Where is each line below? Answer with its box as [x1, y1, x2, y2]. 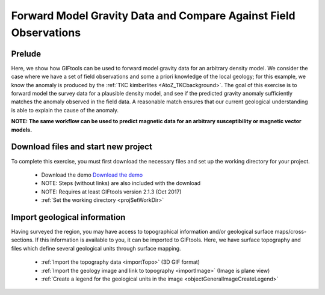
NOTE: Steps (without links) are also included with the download [41, 180, 201, 187]
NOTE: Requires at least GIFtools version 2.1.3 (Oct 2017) [41, 188, 182, 195]
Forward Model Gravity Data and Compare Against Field [11, 9, 296, 22]
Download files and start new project [11, 142, 153, 152]
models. [11, 126, 32, 133]
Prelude [11, 49, 42, 59]
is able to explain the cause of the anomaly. [11, 106, 119, 114]
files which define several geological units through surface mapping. [11, 245, 181, 252]
